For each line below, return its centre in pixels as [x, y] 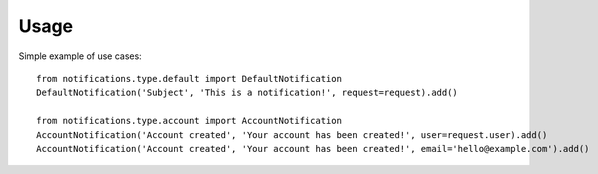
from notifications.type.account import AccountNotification [189, 121]
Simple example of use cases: [80, 56]
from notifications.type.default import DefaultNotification [189, 78]
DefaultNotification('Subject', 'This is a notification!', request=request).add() [247, 93]
